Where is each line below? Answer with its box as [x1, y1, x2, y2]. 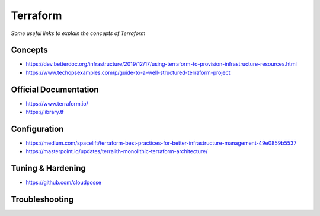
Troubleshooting [11, 195, 74, 205]
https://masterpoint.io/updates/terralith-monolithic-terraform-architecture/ [25, 148, 208, 155]
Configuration [11, 123, 64, 134]
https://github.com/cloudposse [25, 179, 102, 186]
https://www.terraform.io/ [25, 100, 88, 107]
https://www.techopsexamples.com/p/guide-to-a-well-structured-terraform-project [25, 69, 231, 76]
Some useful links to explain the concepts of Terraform [11, 30, 146, 37]
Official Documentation [11, 84, 99, 94]
